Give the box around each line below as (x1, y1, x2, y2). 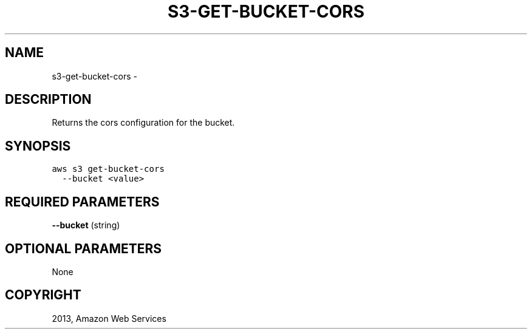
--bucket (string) (52, 220, 120, 231)
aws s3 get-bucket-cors (52, 164, 165, 174)
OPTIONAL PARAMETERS (5, 240, 162, 256)
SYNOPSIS (5, 138, 71, 154)
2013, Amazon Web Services (52, 313, 166, 324)
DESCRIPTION (5, 92, 92, 107)
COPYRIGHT (5, 287, 81, 303)
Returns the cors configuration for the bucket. (52, 117, 235, 128)
